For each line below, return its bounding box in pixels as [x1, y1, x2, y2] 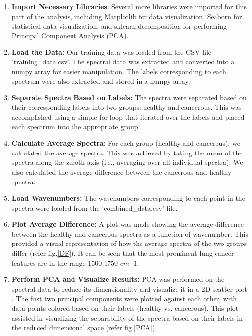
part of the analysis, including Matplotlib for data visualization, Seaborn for [11, 11, 242, 21]
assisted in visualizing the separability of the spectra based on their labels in [11, 312, 243, 323]
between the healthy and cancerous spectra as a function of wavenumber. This [11, 228, 248, 239]
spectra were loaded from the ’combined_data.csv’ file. [11, 202, 178, 213]
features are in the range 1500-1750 [11, 257, 118, 268]
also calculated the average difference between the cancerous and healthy [11, 166, 232, 177]
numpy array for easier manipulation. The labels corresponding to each [11, 66, 226, 76]
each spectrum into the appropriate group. [11, 121, 140, 131]
